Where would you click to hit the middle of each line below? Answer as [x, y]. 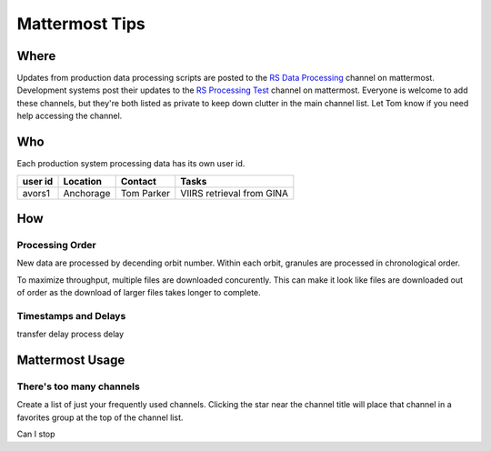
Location [83, 181]
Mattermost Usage [71, 361]
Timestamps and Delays [71, 316]
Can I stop [36, 434]
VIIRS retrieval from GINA [235, 193]
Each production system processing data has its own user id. [131, 164]
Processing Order [57, 245]
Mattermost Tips [81, 24]
